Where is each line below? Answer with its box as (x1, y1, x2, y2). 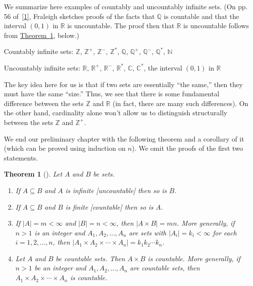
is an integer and (34, 227, 85, 237)
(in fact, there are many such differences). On (113, 98, 249, 108)
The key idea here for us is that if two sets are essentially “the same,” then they (4, 79, 243, 89)
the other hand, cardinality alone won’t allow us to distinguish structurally (4, 107, 228, 118)
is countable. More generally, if (148, 253, 240, 263)
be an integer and (34, 263, 86, 273)
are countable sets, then (130, 263, 200, 273)
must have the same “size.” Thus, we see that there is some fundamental (4, 89, 219, 99)
